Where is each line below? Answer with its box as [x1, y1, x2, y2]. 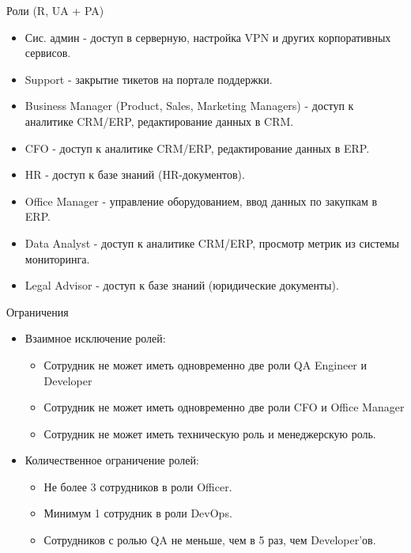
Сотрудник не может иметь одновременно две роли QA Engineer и [43, 356, 367, 373]
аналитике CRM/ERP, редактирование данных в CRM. [25, 112, 294, 129]
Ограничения [6, 303, 69, 320]
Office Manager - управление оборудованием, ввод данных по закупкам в [25, 192, 378, 209]
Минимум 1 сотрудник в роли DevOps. [43, 505, 232, 521]
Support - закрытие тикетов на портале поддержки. [25, 70, 273, 87]
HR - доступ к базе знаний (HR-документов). [25, 166, 245, 183]
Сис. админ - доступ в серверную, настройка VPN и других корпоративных [25, 28, 391, 45]
